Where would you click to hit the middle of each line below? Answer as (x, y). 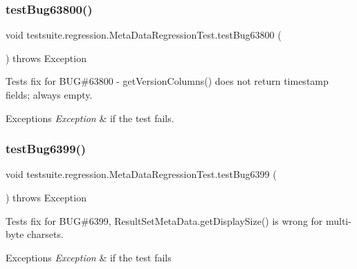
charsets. (45, 234)
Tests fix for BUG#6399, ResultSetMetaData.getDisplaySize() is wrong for (164, 220)
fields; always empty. (49, 94)
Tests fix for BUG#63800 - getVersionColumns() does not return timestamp (167, 81)
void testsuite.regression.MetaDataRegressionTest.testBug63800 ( (144, 35)
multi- (338, 220)
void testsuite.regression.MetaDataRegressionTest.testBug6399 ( (141, 174)
